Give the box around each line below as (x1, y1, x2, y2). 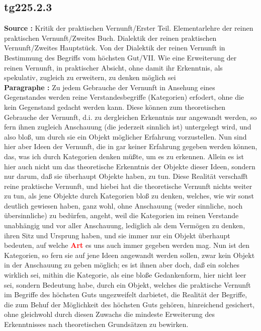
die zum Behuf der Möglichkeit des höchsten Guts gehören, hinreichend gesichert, (4, 299, 255, 309)
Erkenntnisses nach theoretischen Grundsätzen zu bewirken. (4, 319, 189, 329)
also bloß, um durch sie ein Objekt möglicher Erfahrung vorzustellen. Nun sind (4, 131, 247, 142)
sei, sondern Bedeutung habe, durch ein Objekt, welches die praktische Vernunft (4, 279, 251, 290)
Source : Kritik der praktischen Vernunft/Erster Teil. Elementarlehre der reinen (4, 23, 253, 33)
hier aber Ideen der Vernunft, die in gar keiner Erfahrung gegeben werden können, (4, 141, 257, 152)
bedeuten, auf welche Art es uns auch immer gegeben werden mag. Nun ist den (4, 240, 250, 250)
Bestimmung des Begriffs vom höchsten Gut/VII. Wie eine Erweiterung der (4, 52, 237, 62)
